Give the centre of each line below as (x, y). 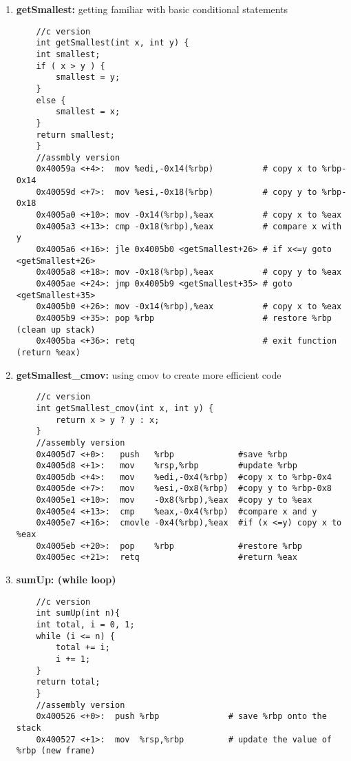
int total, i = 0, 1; (85, 624)
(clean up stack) (56, 330)
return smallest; (75, 135)
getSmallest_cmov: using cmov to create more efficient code (149, 374)
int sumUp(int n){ (78, 613)
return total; (68, 682)
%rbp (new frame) (56, 751)
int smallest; (68, 54)
